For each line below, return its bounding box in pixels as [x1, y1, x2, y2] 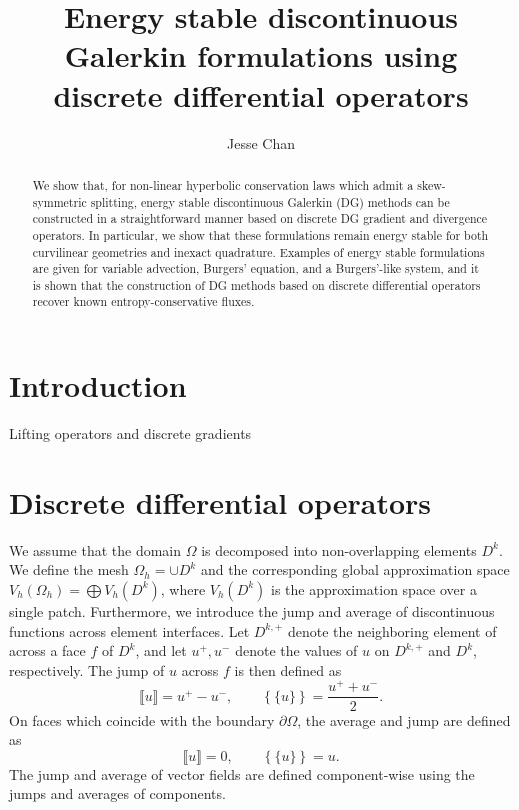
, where [160, 578, 206, 599]
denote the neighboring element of [287, 620, 497, 641]
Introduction [9, 365, 187, 406]
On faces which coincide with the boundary [9, 709, 275, 730]
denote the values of [235, 640, 358, 661]
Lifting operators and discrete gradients [9, 423, 252, 444]
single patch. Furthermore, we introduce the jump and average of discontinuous [9, 600, 495, 621]
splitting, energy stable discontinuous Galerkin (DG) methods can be [90, 193, 450, 210]
